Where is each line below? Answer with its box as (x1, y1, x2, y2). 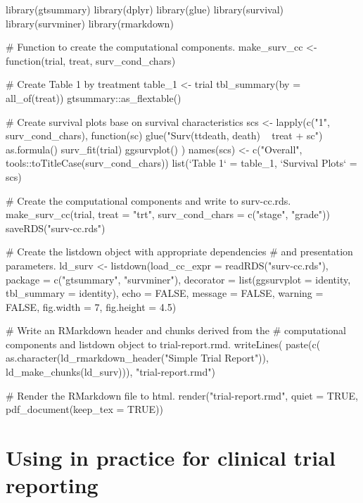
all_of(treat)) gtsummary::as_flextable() (6, 90, 181, 105)
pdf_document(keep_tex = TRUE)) (6, 402, 164, 416)
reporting (6, 471, 98, 499)
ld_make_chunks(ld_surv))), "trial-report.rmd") (6, 364, 215, 379)
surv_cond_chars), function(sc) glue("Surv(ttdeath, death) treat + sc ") (6, 128, 323, 143)
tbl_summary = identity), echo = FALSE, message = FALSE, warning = (6, 286, 324, 300)
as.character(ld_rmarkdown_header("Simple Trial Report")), (6, 350, 269, 365)
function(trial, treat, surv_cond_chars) (6, 53, 176, 68)
